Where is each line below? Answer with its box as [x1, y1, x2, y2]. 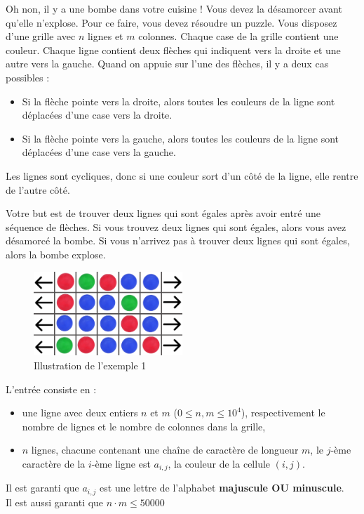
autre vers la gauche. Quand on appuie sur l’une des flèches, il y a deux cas [6, 56, 329, 71]
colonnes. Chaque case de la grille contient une [138, 29, 339, 44]
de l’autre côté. [6, 182, 70, 197]
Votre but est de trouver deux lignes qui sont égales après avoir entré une [6, 206, 321, 220]
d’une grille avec [6, 29, 76, 44]
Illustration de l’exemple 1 [34, 357, 147, 372]
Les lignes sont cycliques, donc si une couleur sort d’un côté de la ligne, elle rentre [6, 168, 358, 183]
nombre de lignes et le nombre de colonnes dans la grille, [22, 419, 266, 433]
